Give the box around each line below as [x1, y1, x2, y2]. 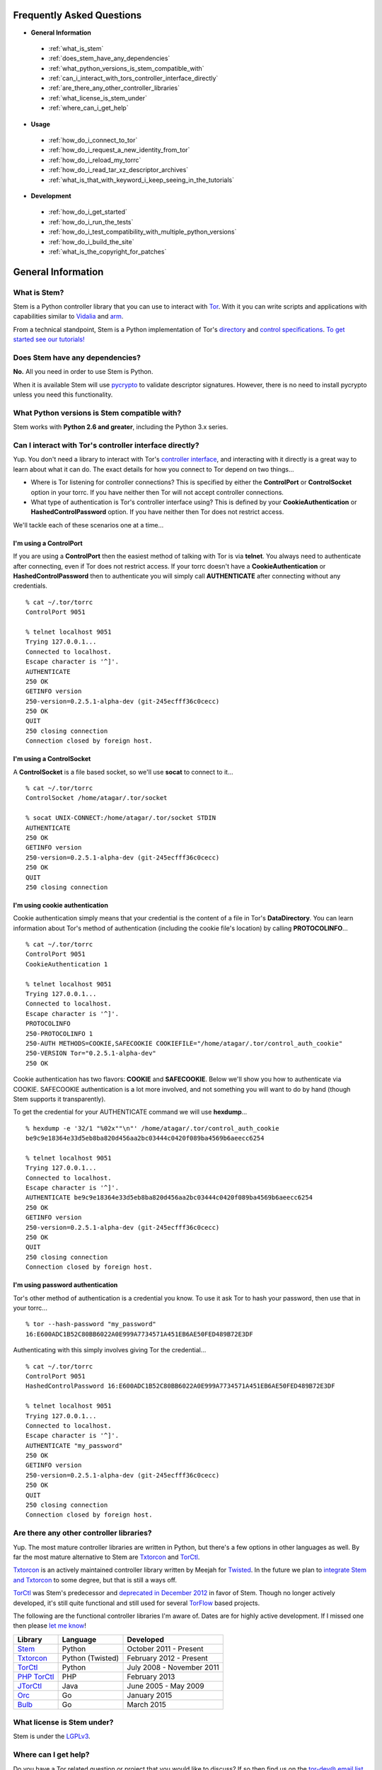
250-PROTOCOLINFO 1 [25, 1029, 93, 1037]
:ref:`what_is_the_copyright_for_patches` [48, 247, 167, 256]
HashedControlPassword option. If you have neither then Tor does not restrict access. [30, 508, 284, 516]
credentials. [13, 581, 47, 590]
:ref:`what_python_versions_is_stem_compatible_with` [48, 64, 204, 72]
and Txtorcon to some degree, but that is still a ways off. [13, 1575, 177, 1584]
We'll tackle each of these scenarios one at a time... [13, 520, 164, 529]
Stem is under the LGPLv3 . [13, 1732, 91, 1741]
